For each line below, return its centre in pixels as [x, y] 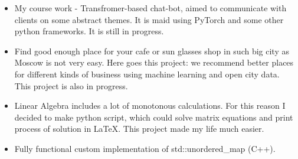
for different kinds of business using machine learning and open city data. [147, 74]
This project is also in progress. [71, 85]
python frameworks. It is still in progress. [89, 31]
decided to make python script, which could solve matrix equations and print [154, 117]
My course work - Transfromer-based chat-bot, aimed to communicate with [150, 8]
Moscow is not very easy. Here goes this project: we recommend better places [154, 62]
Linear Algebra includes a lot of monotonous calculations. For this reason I [150, 106]
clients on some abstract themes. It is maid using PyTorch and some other [149, 19]
